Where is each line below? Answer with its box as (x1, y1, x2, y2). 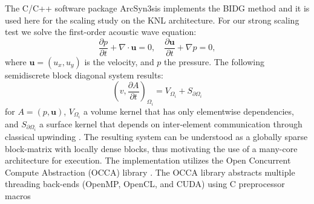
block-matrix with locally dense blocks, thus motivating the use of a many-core (5, 142, 298, 155)
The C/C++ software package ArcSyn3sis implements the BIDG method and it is (5, 2, 310, 14)
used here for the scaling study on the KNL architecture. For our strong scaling (5, 13, 299, 26)
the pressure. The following (164, 55, 264, 68)
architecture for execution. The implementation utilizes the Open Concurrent (5, 154, 291, 167)
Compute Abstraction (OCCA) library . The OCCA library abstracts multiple (5, 165, 295, 178)
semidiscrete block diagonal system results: (5, 68, 163, 81)
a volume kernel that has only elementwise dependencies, (83, 104, 294, 117)
